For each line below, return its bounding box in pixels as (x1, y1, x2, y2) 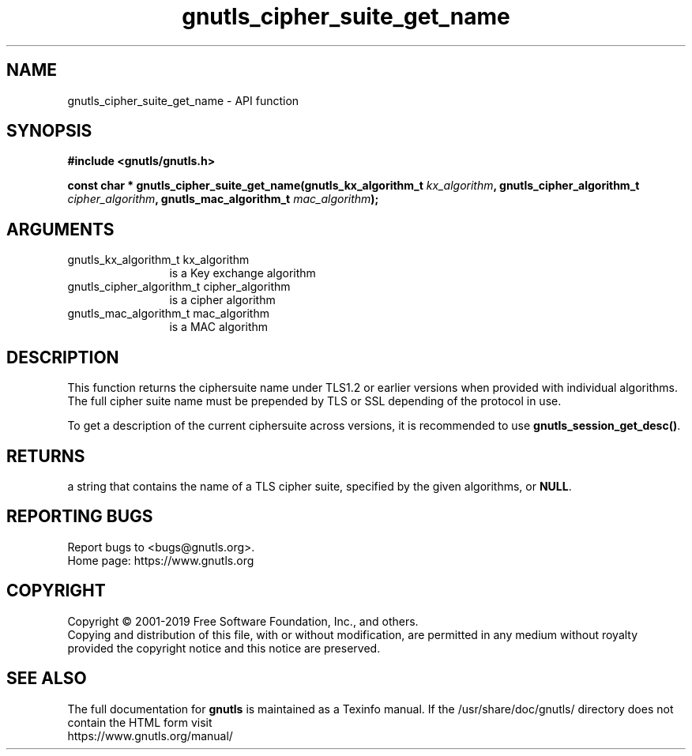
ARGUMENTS (6, 219, 115, 239)
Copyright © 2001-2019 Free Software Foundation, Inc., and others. (67, 614, 419, 628)
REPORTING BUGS (6, 506, 153, 527)
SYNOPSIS (6, 121, 92, 141)
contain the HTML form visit (67, 715, 212, 729)
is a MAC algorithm (169, 320, 269, 334)
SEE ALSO (6, 668, 87, 689)
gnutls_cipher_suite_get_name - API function (67, 93, 299, 107)
